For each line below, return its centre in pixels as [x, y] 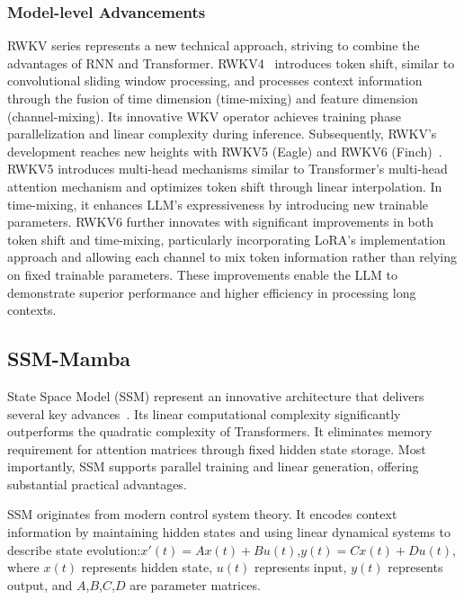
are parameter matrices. [195, 584]
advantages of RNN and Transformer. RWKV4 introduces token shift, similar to [231, 63]
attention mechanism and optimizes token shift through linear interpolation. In [225, 186]
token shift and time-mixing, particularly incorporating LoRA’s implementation [227, 239]
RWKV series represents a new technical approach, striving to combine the [214, 45]
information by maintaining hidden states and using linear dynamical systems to [229, 532]
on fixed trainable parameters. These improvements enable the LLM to [202, 274]
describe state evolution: [74, 549]
